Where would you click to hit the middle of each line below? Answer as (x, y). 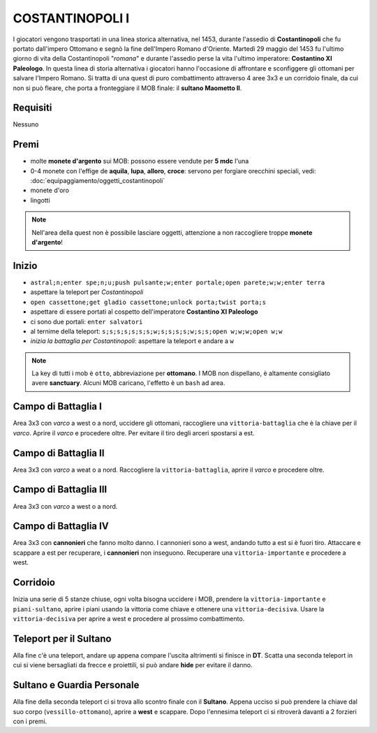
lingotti (40, 200)
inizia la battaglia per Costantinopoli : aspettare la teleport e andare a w (132, 341)
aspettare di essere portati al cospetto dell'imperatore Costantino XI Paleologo (144, 312)
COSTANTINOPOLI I (71, 18)
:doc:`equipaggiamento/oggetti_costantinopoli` (98, 181)
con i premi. (30, 721)
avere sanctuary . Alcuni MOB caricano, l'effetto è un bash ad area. (128, 383)
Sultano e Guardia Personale (76, 685)
